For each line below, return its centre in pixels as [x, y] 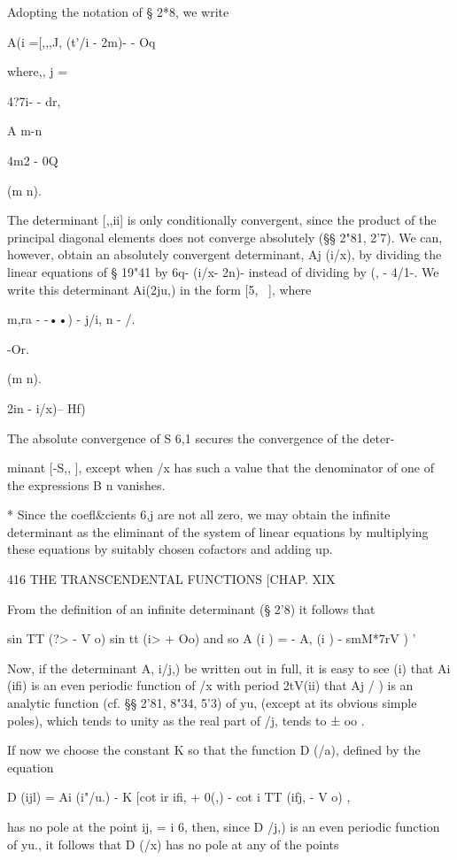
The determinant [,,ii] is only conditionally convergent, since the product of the [222, 220]
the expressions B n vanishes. [86, 484]
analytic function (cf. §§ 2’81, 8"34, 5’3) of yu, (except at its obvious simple [212, 703]
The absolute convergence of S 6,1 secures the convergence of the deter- [201, 438]
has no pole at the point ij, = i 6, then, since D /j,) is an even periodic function [224, 826]
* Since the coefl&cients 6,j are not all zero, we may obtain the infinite [199, 514]
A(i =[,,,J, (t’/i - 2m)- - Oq [81, 41]
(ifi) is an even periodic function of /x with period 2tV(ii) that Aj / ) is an [210, 685]
